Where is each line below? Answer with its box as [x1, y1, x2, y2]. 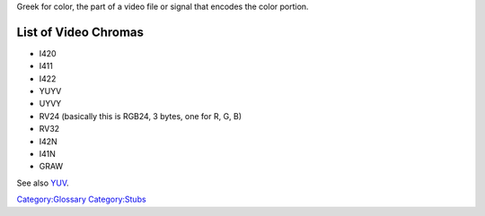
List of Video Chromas [16, 24, 144, 39]
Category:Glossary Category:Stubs [16, 194, 147, 205]
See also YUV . [16, 177, 69, 188]
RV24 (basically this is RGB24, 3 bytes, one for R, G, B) [39, 110, 242, 121]
